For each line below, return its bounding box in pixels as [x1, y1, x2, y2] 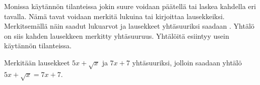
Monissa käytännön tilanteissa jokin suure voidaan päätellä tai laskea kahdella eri [4, 1, 256, 11]
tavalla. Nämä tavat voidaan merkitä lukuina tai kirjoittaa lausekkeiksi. [4, 11, 225, 21]
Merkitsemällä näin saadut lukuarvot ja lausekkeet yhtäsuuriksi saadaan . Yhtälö [4, 21, 254, 31]
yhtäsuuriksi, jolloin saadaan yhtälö [132, 57, 242, 67]
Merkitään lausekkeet [4, 57, 70, 67]
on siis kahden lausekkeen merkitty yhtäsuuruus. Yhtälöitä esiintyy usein [4, 30, 229, 41]
